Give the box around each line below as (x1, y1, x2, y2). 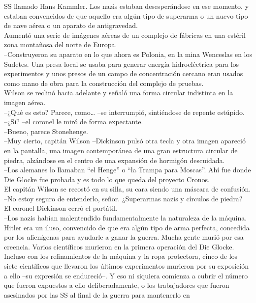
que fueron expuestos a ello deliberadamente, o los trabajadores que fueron (4, 280, 229, 290)
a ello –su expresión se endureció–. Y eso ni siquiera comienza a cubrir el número (4, 270, 248, 280)
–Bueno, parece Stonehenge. (4, 126, 88, 136)
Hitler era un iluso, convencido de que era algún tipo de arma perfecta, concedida (4, 222, 250, 232)
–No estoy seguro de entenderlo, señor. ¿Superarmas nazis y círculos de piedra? (4, 193, 243, 203)
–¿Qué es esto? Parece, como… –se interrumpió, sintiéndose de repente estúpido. (4, 107, 245, 117)
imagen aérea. (4, 97, 46, 107)
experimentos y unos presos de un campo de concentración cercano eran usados (4, 68, 243, 79)
